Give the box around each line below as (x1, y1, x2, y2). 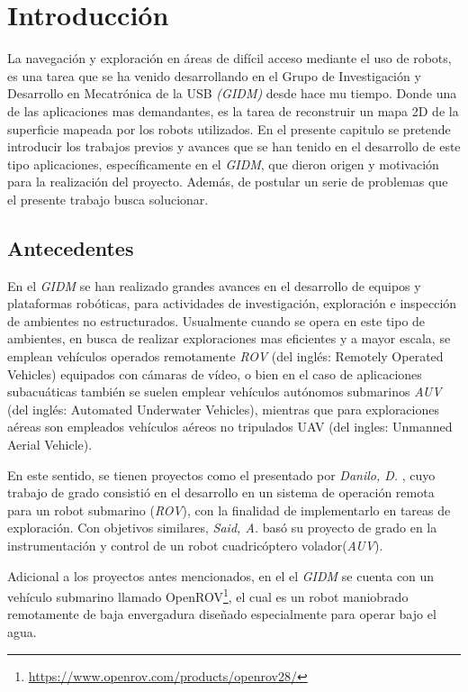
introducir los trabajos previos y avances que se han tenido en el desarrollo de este (7, 137, 461, 156)
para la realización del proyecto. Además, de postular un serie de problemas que (7, 172, 448, 191)
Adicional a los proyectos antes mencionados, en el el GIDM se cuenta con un (7, 566, 435, 585)
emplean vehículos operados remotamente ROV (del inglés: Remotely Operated (7, 347, 444, 366)
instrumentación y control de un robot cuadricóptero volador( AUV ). (7, 535, 383, 554)
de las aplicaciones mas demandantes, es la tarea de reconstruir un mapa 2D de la (7, 101, 459, 120)
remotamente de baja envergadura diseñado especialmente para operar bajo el (7, 605, 436, 624)
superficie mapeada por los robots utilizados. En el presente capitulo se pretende (7, 119, 451, 138)
